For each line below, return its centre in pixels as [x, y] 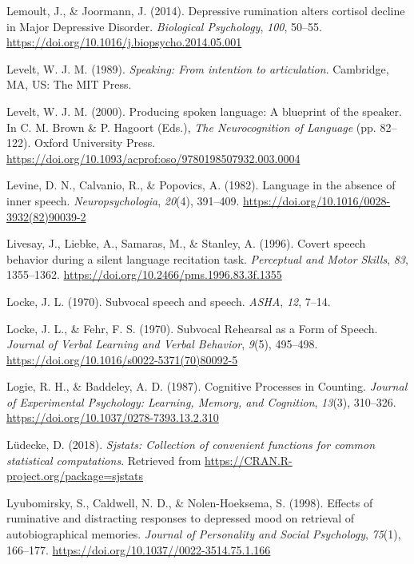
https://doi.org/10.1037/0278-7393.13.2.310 [113, 417]
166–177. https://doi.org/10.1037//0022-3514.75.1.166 [139, 549]
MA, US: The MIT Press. [69, 84]
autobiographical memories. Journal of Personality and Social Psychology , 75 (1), [204, 534]
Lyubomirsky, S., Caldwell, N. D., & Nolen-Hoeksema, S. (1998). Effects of [190, 502]
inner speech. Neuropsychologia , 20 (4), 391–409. [123, 200]
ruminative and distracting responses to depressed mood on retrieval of [181, 518]
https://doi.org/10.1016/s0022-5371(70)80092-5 [122, 359]
